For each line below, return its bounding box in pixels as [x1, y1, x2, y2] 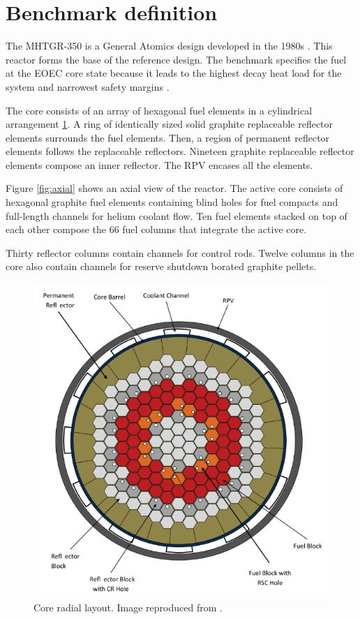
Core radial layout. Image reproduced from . [33, 600, 223, 615]
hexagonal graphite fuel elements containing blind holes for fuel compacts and [6, 195, 338, 209]
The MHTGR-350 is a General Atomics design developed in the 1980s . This [6, 38, 333, 53]
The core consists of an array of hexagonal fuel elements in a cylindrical [6, 103, 313, 117]
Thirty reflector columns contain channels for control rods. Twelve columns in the [6, 245, 354, 260]
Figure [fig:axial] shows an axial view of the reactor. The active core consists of [6, 181, 343, 195]
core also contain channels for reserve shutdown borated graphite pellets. [6, 259, 317, 274]
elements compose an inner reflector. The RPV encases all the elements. [6, 157, 313, 172]
